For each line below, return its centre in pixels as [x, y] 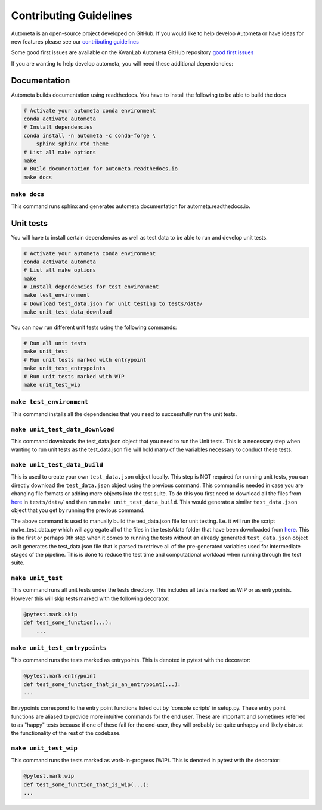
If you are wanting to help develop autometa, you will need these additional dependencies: [122, 63]
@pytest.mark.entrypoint [60, 676]
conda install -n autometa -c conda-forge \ [90, 135]
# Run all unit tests [55, 343]
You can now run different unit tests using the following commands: [94, 327]
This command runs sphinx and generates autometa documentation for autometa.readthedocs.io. [131, 206]
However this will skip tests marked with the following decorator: [90, 598]
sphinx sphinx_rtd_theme [72, 144]
